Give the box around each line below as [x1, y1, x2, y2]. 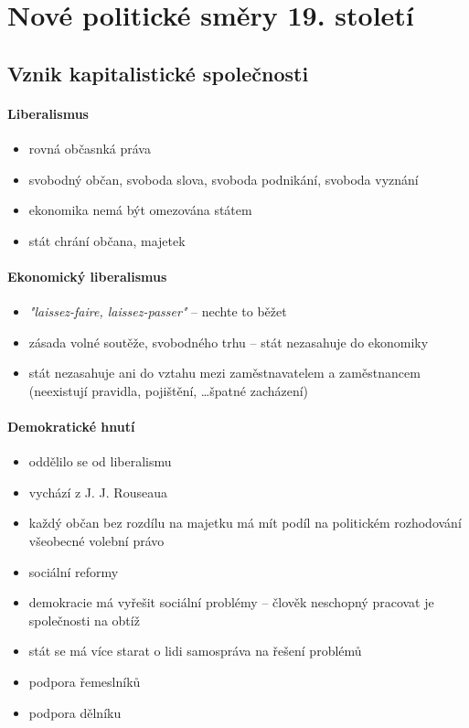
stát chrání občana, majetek [28, 230, 186, 250]
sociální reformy [28, 562, 119, 581]
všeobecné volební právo [28, 531, 165, 551]
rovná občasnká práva [28, 138, 151, 157]
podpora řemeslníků [28, 672, 141, 691]
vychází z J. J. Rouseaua [28, 482, 167, 501]
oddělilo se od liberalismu [28, 452, 172, 471]
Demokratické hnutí [7, 417, 135, 436]
